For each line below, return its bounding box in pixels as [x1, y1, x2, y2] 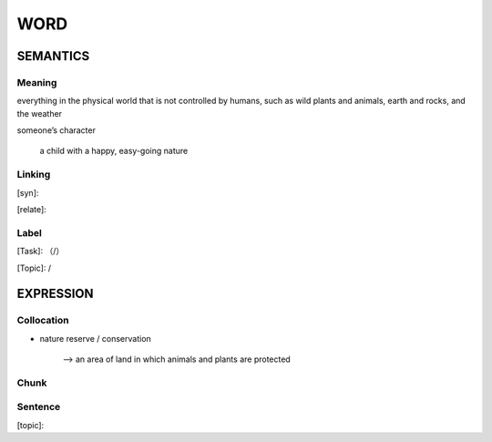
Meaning [16, 76, 57, 88]
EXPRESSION [16, 286, 94, 302]
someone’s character [16, 125, 96, 136]
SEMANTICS [16, 48, 90, 64]
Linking [16, 169, 51, 181]
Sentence [16, 401, 61, 414]
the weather [16, 108, 63, 118]
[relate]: [16, 204, 47, 215]
